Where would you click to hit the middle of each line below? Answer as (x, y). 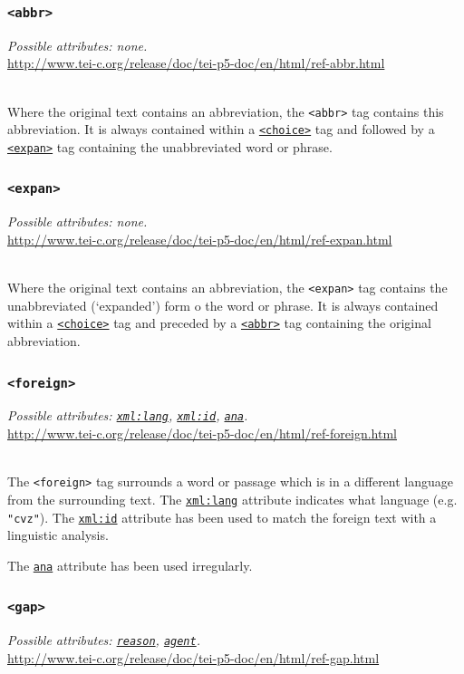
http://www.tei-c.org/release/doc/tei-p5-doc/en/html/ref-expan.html (200, 239)
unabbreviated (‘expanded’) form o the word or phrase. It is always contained (223, 305)
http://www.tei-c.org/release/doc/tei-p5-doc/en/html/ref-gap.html (193, 657)
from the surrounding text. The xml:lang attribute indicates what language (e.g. (232, 499)
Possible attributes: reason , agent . (104, 640)
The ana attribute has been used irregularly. (130, 565)
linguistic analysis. (58, 535)
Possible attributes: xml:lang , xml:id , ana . (128, 415)
